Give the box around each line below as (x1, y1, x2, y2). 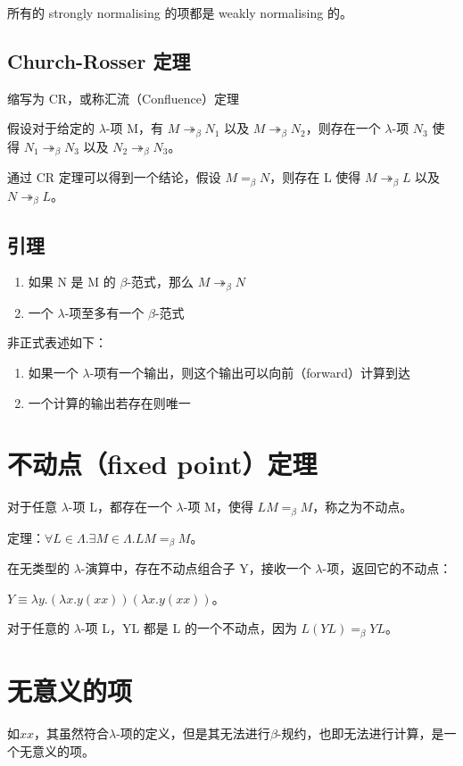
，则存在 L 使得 (269, 168, 361, 187)
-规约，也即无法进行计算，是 (277, 724, 444, 743)
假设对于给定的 (7, 119, 95, 137)
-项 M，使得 (183, 497, 253, 516)
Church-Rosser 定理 (7, 46, 191, 74)
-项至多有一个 (64, 303, 145, 321)
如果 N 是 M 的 (28, 272, 116, 291)
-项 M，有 (105, 119, 164, 137)
